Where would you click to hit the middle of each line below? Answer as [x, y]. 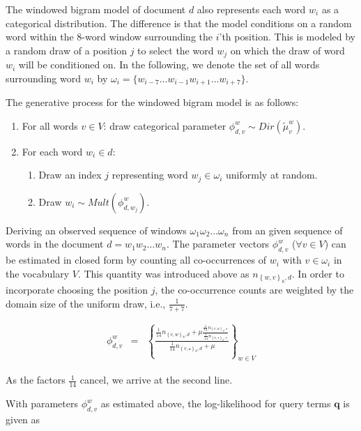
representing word [150, 175]
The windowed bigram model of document [96, 9]
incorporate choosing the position [77, 290]
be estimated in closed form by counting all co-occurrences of [136, 260]
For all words [50, 125]
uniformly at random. [272, 175]
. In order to [318, 273]
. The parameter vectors [218, 244]
